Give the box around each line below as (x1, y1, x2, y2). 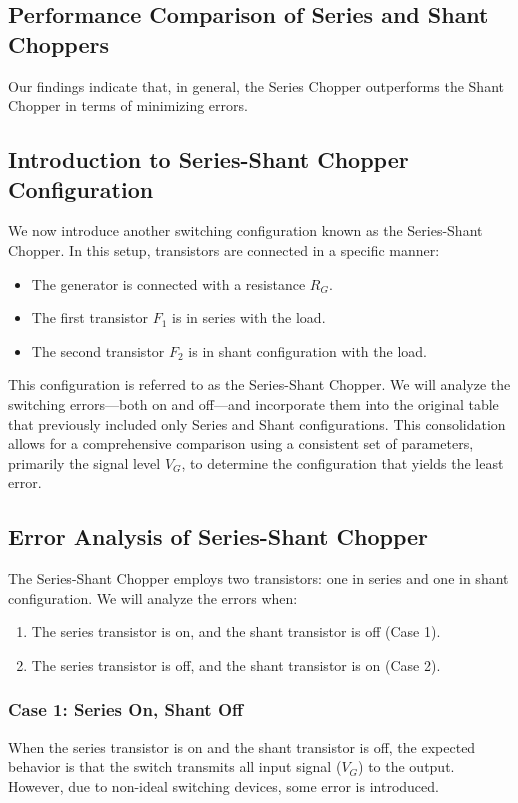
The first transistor (31, 307, 149, 328)
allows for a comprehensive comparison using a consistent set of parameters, (8, 433, 474, 454)
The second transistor (31, 340, 165, 361)
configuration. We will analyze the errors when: (8, 587, 298, 608)
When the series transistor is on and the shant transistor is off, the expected (8, 736, 476, 757)
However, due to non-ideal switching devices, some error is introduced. (8, 775, 439, 796)
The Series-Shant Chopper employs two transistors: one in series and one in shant (8, 568, 509, 589)
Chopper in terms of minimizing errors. (8, 95, 248, 116)
